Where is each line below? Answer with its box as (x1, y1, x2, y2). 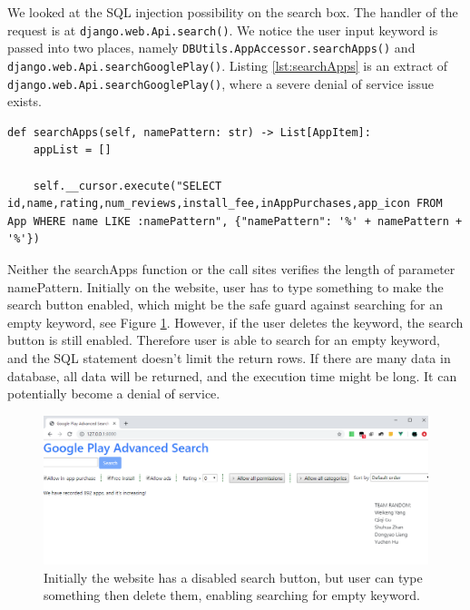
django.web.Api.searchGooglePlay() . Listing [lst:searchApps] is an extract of (7, 55, 448, 74)
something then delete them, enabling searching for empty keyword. (44, 585, 420, 605)
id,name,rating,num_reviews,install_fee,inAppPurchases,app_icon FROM (7, 197, 443, 211)
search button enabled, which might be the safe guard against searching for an (7, 295, 443, 314)
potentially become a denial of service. (7, 384, 220, 403)
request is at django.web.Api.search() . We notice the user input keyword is (7, 20, 438, 39)
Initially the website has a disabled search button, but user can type (44, 567, 423, 586)
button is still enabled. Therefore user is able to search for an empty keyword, (7, 330, 440, 349)
